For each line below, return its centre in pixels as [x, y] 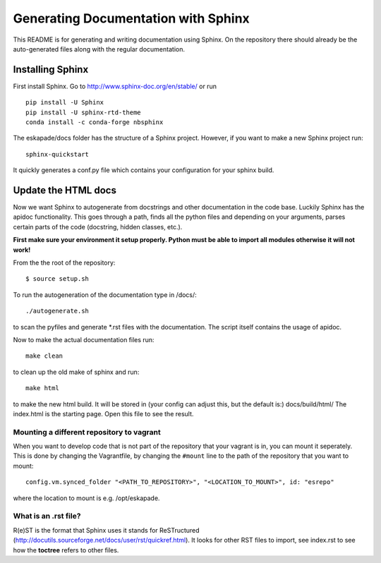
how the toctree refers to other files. [66, 550]
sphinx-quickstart [58, 154]
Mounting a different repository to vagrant [87, 432]
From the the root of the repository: [64, 263]
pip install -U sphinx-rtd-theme [83, 112]
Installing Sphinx [51, 69]
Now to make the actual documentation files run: [84, 340]
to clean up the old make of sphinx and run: [76, 372]
